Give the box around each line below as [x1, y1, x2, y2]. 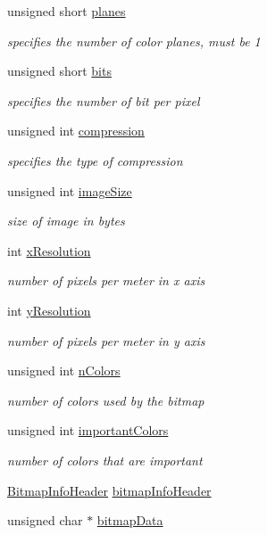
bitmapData [96, 511, 163, 530]
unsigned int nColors [7, 361, 121, 380]
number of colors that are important [7, 450, 203, 469]
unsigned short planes [7, 2, 126, 20]
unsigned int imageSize [7, 181, 132, 200]
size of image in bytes [7, 211, 125, 230]
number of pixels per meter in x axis [7, 271, 205, 290]
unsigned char [7, 511, 83, 530]
